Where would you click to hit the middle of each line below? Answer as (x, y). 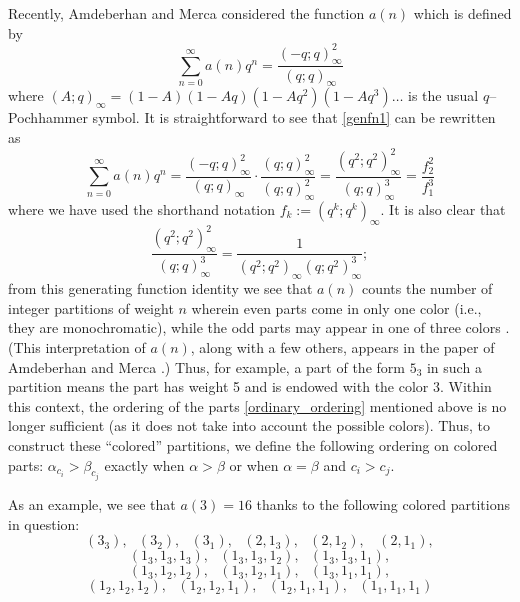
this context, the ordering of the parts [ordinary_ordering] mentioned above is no (257, 405)
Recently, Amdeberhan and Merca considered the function (186, 13)
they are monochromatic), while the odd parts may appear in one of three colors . (259, 327)
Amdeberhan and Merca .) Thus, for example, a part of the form (206, 366)
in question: (44, 523)
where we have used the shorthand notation (142, 208)
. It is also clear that (443, 208)
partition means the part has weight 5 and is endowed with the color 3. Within (250, 386)
